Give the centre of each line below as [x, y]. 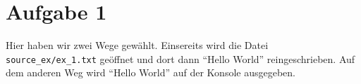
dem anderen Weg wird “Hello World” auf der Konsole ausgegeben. [151, 72]
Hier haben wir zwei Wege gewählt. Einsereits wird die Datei [137, 45]
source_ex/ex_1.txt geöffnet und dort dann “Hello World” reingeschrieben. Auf [180, 58]
